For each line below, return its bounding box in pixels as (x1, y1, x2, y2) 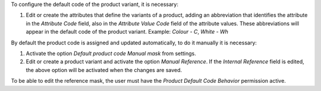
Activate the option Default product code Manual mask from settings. (26, 50, 196, 57)
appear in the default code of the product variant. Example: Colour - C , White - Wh (26, 28, 229, 35)
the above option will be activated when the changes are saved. (26, 66, 182, 73)
